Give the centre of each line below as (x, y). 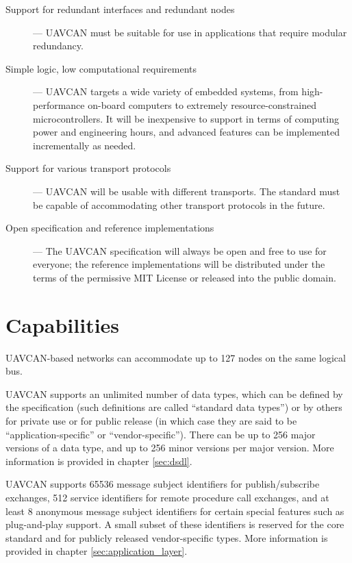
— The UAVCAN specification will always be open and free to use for (180, 250)
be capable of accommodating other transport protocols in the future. (179, 204)
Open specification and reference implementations (110, 228)
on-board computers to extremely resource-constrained (202, 104)
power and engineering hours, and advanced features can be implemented (186, 132)
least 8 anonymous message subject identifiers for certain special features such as (175, 511)
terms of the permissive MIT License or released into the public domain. (185, 277)
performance (59, 104)
